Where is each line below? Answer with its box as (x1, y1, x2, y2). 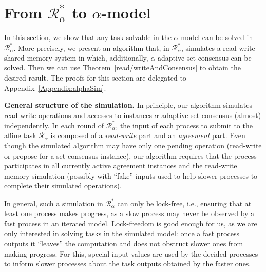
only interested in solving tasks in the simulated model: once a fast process (4, 228, 239, 239)
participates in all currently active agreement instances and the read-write (4, 160, 237, 171)
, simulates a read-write (181, 42, 255, 53)
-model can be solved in (178, 32, 253, 43)
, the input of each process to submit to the (116, 120, 253, 130)
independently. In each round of (4, 120, 104, 130)
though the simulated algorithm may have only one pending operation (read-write (4, 140, 262, 151)
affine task (4, 130, 36, 141)
